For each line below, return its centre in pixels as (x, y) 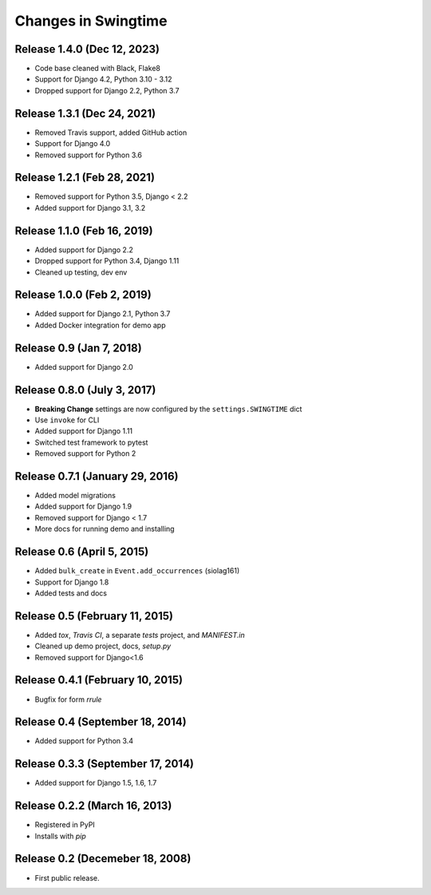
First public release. (67, 877)
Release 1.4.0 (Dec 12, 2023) (87, 49)
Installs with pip (61, 836)
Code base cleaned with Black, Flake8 (98, 69)
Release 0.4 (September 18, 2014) (101, 722)
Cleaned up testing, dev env (81, 272)
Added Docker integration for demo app (100, 325)
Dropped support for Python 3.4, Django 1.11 (107, 261)
